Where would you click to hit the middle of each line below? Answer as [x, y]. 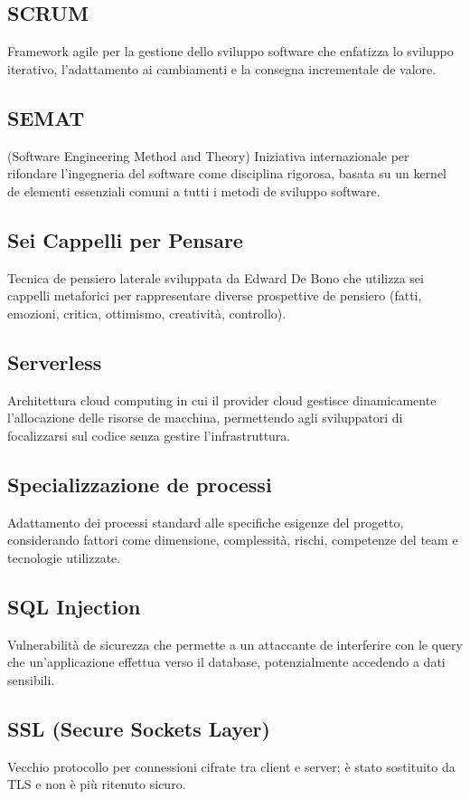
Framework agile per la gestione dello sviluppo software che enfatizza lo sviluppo [230, 51]
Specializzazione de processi [140, 484]
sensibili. [31, 679]
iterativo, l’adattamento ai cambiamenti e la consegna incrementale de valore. [222, 68]
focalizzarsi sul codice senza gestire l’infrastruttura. [149, 435]
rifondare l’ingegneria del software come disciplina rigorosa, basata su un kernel [227, 173]
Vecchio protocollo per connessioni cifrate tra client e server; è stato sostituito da [231, 766]
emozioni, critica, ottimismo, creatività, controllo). [147, 313]
